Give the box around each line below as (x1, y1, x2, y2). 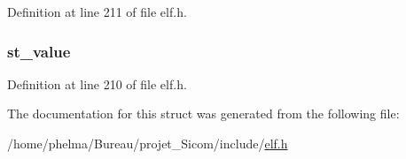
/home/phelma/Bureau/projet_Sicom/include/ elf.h (7, 134, 288, 152)
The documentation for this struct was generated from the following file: (7, 104, 400, 123)
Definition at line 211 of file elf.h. (7, 3, 187, 20)
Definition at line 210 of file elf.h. (7, 74, 187, 93)
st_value (7, 40, 71, 62)
